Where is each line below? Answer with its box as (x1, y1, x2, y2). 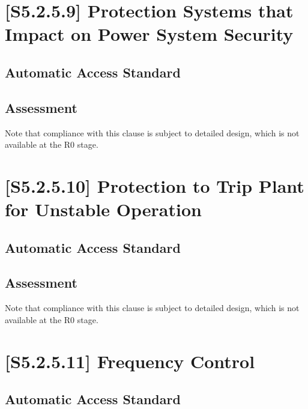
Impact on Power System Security (5, 22, 294, 46)
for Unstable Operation (5, 197, 202, 222)
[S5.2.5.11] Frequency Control (5, 348, 255, 373)
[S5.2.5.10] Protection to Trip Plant (5, 173, 304, 198)
